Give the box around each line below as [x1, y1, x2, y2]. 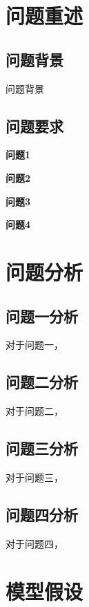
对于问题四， [6, 536, 63, 550]
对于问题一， [6, 337, 63, 352]
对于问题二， [6, 404, 63, 418]
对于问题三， [6, 469, 63, 484]
